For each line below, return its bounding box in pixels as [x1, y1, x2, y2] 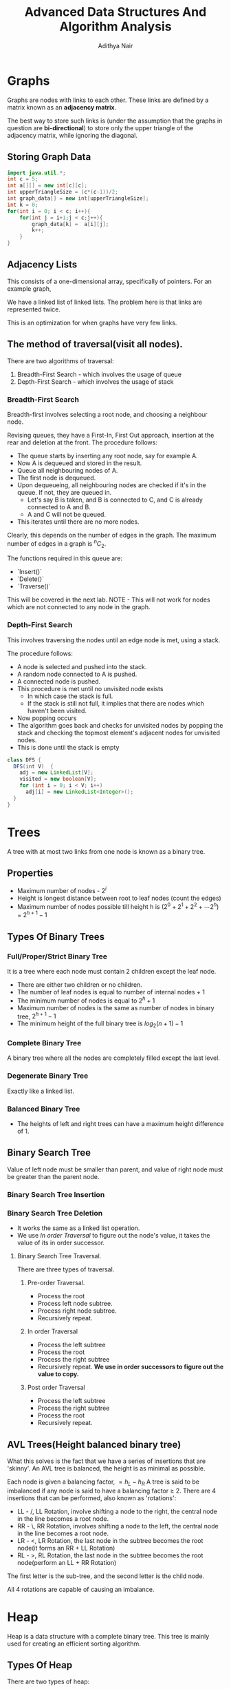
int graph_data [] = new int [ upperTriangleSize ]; [7, 195, 149, 202]
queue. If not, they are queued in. [16, 488, 112, 496]
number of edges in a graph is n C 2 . [7, 538, 107, 549]
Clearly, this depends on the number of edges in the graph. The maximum [7, 531, 217, 539]
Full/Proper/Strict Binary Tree [7, 952, 108, 961]
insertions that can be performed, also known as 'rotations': [7, 1493, 177, 1502]
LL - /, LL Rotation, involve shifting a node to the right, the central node [16, 1507, 218, 1515]
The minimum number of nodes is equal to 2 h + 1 [16, 995, 155, 1005]
